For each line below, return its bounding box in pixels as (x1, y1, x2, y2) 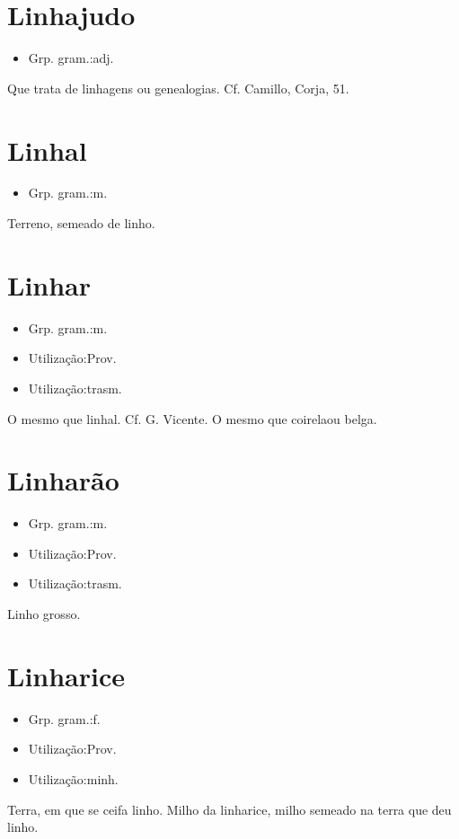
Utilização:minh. (28, 769, 119, 788)
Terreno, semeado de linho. (7, 214, 155, 233)
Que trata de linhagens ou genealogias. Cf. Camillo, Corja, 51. (7, 78, 349, 97)
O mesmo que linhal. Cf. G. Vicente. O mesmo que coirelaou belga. (7, 409, 377, 428)
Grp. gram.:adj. (28, 49, 114, 67)
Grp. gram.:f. (28, 709, 101, 728)
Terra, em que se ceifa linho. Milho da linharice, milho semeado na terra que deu (7, 799, 452, 818)
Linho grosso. (7, 605, 81, 623)
